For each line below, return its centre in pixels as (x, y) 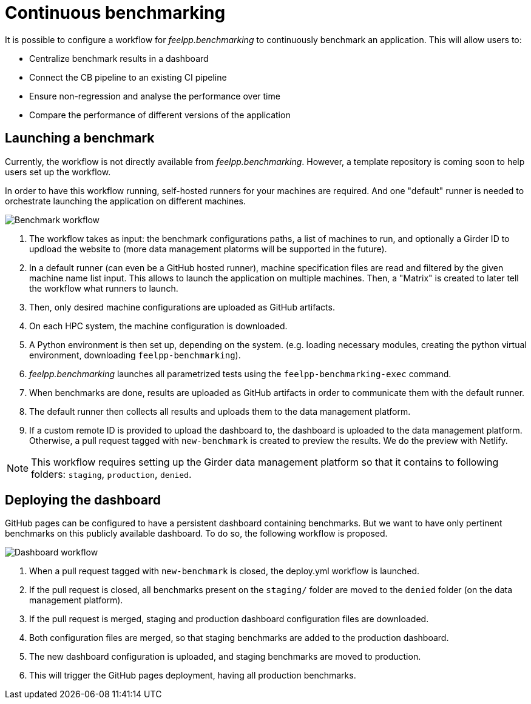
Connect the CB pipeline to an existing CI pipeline (128, 77)
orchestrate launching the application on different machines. (125, 201)
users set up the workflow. (58, 172)
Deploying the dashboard (83, 500)
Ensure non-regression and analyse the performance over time (155, 96)
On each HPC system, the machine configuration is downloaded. (158, 326)
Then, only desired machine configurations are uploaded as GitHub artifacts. (182, 307)
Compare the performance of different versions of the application (160, 115)
